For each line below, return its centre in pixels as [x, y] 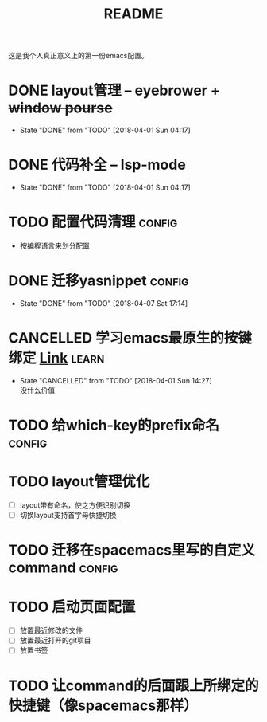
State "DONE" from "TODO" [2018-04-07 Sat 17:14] [104, 303]
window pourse [60, 108]
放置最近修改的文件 [51, 630]
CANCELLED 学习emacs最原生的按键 [130, 338]
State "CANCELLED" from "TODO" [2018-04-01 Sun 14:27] [116, 380]
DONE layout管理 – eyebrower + [114, 90]
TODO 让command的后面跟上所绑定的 [133, 685]
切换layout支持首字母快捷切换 [68, 516]
